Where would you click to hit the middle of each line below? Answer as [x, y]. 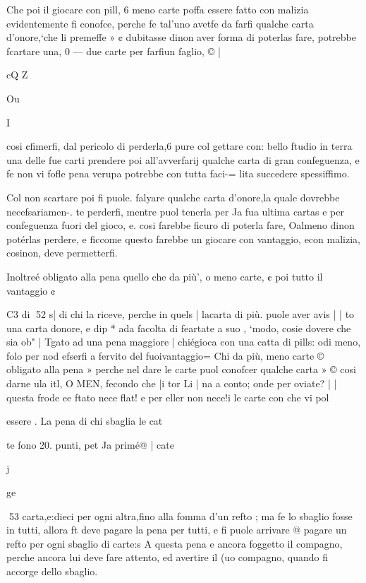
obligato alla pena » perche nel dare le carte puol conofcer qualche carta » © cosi [181, 369]
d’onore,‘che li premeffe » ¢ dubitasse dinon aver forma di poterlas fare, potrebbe [181, 37]
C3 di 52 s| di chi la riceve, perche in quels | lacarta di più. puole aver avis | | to [181, 314]
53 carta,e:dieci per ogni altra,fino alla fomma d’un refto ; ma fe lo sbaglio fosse [181, 516]
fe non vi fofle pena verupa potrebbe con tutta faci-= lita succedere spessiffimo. [178, 173]
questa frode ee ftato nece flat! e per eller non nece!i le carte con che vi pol [168, 397]
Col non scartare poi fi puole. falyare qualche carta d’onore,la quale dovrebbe [173, 197]
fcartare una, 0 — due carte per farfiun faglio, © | [114, 51]
